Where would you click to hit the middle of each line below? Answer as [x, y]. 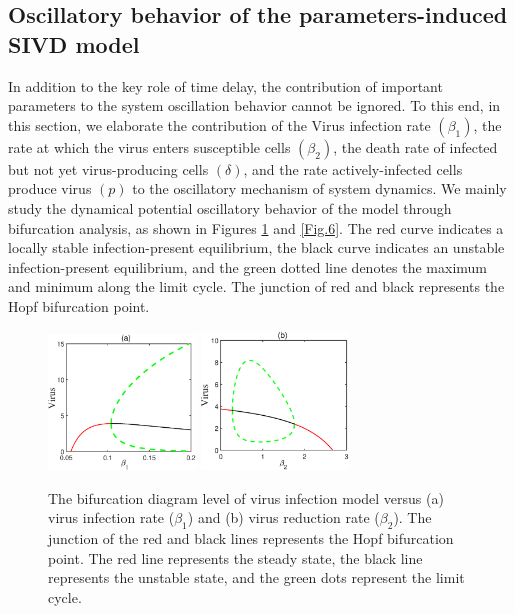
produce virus [50, 188]
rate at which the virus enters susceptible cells [149, 146]
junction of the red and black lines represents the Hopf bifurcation [251, 538]
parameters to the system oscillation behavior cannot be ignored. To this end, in [254, 105]
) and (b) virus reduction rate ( [283, 517]
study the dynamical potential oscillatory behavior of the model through [230, 207]
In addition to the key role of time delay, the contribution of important [225, 85]
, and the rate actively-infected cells [353, 168]
